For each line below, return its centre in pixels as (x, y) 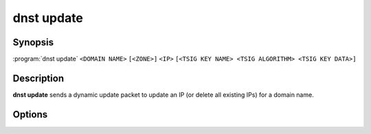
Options (30, 114)
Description (38, 78)
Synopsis (33, 42)
